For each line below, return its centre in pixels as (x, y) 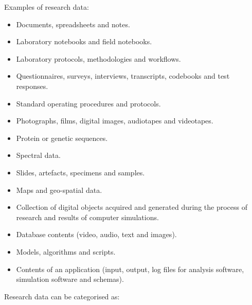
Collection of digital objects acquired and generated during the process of (132, 207)
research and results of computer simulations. (87, 217)
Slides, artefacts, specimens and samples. (80, 172)
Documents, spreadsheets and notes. (73, 24)
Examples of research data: (47, 7)
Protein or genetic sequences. (62, 138)
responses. (32, 86)
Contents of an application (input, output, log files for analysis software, (130, 269)
